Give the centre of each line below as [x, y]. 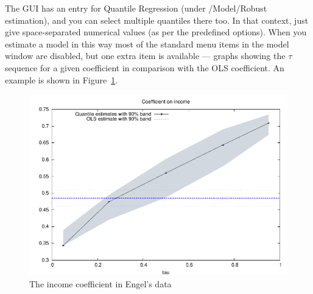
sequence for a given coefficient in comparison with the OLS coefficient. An [145, 67]
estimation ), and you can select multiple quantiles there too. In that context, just [157, 20]
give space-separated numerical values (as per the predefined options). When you [156, 32]
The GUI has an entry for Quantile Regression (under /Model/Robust [136, 8]
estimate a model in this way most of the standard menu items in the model [147, 44]
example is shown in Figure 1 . [62, 79]
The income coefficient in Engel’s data [100, 283]
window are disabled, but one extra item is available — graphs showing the [145, 56]
